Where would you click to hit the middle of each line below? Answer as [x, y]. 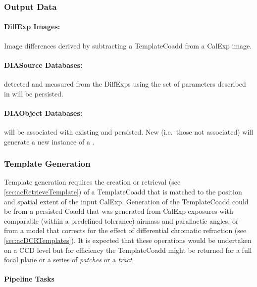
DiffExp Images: [32, 26]
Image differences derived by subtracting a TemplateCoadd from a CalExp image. [128, 45]
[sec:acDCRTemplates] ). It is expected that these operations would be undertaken [128, 240]
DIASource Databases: [43, 65]
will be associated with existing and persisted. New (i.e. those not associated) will [129, 132]
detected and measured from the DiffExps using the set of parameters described [125, 84]
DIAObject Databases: [43, 113]
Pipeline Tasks [29, 279]
